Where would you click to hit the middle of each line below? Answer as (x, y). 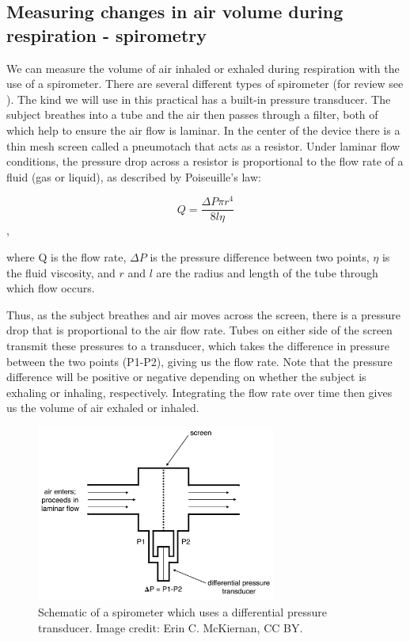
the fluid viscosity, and (61, 272)
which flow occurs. (51, 288)
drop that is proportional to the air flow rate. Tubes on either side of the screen (199, 330)
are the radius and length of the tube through (267, 272)
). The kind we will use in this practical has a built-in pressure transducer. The (199, 99)
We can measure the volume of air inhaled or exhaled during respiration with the (203, 68)
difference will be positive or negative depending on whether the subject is (186, 377)
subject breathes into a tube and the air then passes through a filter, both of (192, 114)
